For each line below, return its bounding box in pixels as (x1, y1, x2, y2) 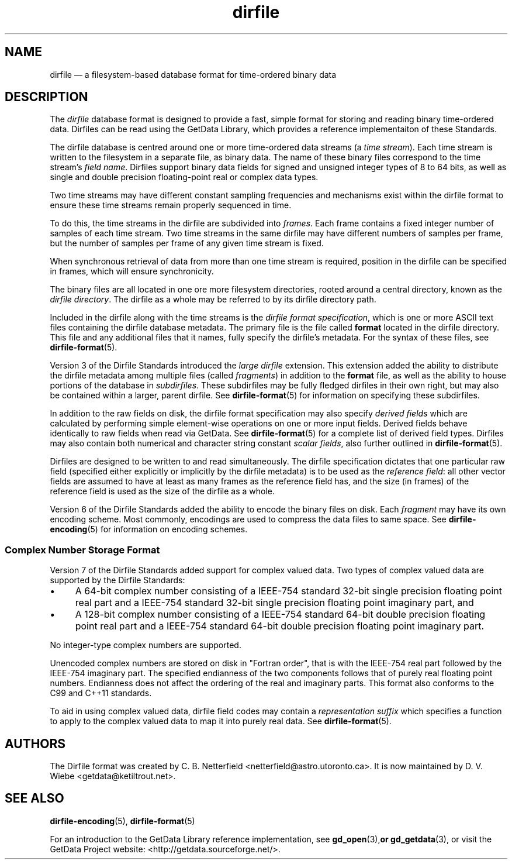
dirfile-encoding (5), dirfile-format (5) (50, 815, 195, 826)
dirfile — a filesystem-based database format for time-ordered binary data (50, 69, 337, 80)
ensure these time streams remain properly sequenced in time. (50, 200, 292, 211)
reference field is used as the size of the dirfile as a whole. (50, 486, 275, 497)
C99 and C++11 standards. (50, 688, 152, 698)
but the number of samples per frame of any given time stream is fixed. (50, 238, 324, 249)
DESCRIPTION (5, 90, 88, 105)
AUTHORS (5, 736, 66, 751)
